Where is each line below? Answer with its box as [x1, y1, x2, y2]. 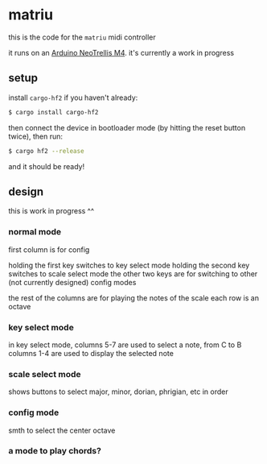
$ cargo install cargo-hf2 [8, 108, 99, 116]
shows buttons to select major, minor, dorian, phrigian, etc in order [8, 387, 228, 396]
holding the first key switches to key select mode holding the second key [8, 260, 250, 270]
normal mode [8, 226, 62, 238]
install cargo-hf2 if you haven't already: [8, 93, 138, 102]
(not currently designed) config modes [8, 277, 137, 287]
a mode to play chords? [8, 445, 102, 457]
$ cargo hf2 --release [8, 147, 84, 155]
